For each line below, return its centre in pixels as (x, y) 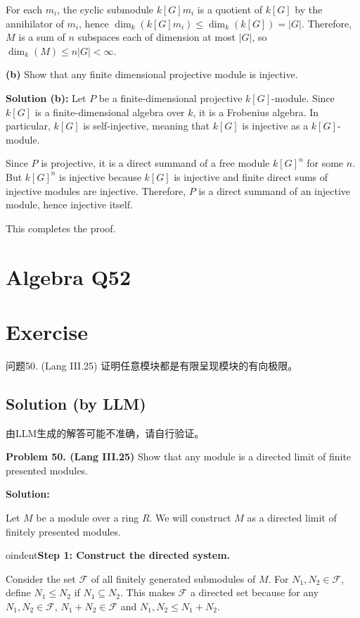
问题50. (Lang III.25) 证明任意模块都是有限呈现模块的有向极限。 (152, 365)
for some (325, 163)
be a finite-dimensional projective (171, 97)
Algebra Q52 (69, 276)
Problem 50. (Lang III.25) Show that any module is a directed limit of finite (179, 456)
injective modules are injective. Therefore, (96, 190)
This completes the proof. (61, 228)
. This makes (148, 592)
